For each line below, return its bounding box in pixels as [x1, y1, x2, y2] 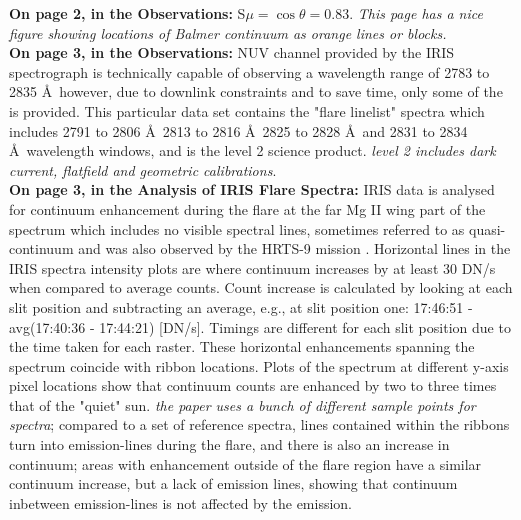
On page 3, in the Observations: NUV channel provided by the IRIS [9, 42, 455, 63]
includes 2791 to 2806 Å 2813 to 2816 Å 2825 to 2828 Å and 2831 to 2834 [9, 120, 468, 141]
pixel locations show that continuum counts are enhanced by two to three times [9, 375, 497, 396]
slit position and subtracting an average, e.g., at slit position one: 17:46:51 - [9, 296, 473, 317]
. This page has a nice [349, 3, 483, 23]
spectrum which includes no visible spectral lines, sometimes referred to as [9, 218, 465, 239]
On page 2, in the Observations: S [9, 3, 246, 23]
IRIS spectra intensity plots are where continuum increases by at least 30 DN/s [9, 257, 496, 278]
